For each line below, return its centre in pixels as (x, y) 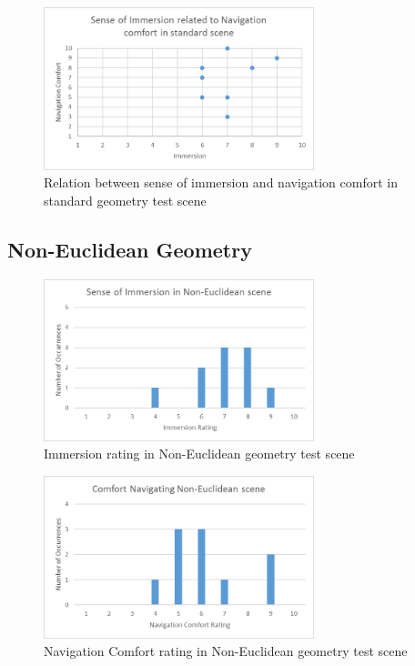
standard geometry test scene (125, 200)
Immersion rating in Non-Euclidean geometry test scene (199, 454)
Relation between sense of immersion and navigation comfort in (221, 182)
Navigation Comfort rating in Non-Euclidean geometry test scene (226, 651)
